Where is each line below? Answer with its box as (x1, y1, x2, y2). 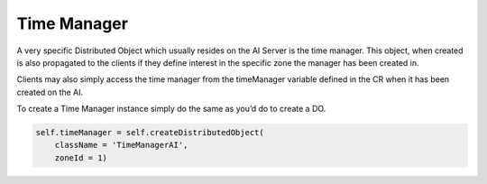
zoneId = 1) (54, 152, 108, 162)
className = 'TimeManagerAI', (54, 140, 188, 151)
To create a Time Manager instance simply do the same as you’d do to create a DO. (16, 104, 326, 115)
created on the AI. (16, 87, 84, 97)
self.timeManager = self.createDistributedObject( (35, 127, 265, 138)
